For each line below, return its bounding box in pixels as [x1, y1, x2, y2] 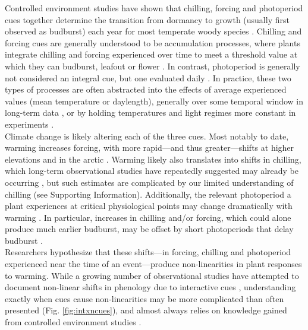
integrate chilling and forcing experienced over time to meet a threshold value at [5, 48, 298, 61]
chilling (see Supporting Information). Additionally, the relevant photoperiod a [5, 188, 291, 200]
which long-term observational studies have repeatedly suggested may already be [5, 164, 299, 177]
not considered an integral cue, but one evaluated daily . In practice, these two [5, 71, 291, 84]
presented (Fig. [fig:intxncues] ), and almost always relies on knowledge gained [5, 304, 287, 316]
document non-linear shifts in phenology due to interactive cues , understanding [5, 281, 296, 293]
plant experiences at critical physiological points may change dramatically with [5, 199, 293, 212]
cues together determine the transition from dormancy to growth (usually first [5, 13, 290, 26]
